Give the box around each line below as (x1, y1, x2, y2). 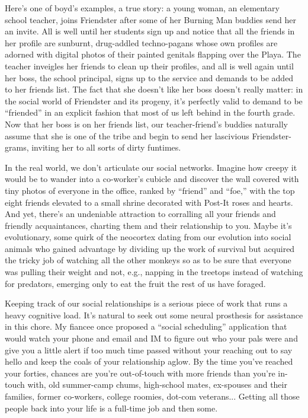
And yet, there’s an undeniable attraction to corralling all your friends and (5, 208, 276, 220)
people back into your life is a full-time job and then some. (5, 401, 218, 414)
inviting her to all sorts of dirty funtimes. (31, 141, 181, 154)
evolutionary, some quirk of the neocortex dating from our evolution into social (5, 231, 291, 243)
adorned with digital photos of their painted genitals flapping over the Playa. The (5, 48, 301, 60)
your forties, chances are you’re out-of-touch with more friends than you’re (5, 366, 275, 379)
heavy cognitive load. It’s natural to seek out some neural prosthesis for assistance (5, 308, 303, 321)
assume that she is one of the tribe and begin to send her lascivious (5, 129, 249, 142)
